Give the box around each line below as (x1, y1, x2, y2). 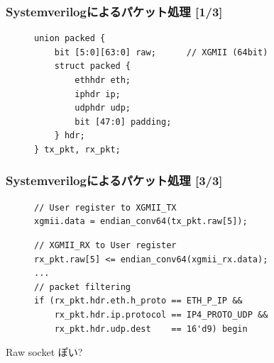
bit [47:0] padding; (75, 116, 172, 127)
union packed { (34, 33, 106, 44)
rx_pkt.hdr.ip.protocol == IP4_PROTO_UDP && (54, 309, 268, 320)
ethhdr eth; (75, 75, 131, 85)
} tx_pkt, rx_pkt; (34, 144, 121, 155)
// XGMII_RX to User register (34, 240, 177, 250)
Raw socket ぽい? (6, 345, 83, 359)
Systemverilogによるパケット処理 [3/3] (6, 172, 223, 189)
